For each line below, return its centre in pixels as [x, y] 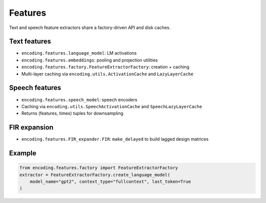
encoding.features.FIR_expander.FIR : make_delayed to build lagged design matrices [115, 139]
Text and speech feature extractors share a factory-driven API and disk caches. [90, 28]
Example [23, 153]
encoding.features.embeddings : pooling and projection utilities [90, 60]
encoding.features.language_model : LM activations [79, 53]
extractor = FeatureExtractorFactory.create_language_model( [95, 175]
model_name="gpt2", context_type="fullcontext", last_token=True [110, 182]
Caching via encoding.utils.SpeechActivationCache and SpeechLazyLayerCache [112, 106]
